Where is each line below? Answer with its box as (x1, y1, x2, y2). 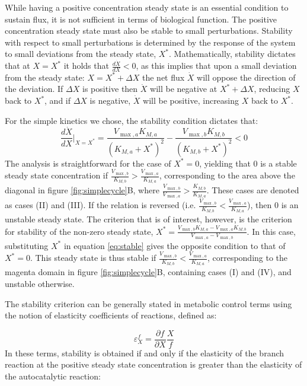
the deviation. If (5, 82, 63, 95)
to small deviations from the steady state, (5, 47, 156, 60)
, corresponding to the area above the (159, 169, 295, 181)
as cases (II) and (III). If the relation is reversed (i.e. (5, 199, 196, 211)
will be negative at (150, 82, 218, 95)
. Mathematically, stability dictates (169, 47, 296, 60)
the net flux (142, 71, 185, 83)
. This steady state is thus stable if (30, 251, 156, 264)
